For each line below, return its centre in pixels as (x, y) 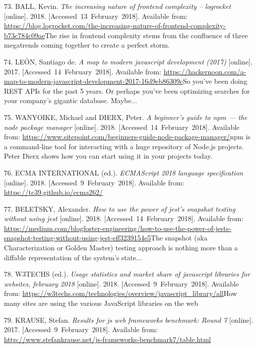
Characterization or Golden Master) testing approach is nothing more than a (121, 248)
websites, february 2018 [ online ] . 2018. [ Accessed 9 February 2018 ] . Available (122, 283)
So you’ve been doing (215, 81)
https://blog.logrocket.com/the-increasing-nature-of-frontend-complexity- (115, 26)
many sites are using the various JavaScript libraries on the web (101, 303)
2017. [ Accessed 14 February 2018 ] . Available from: (83, 71)
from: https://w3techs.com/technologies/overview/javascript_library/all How (121, 293)
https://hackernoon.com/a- (205, 71)
